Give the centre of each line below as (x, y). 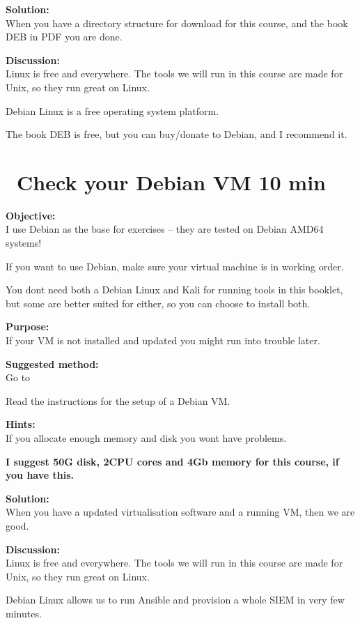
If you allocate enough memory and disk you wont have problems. (146, 438)
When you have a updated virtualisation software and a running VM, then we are (180, 512)
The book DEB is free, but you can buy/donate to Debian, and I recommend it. (177, 134)
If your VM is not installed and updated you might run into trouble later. (163, 340)
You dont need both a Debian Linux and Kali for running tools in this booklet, (174, 290)
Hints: (21, 424)
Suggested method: (52, 363)
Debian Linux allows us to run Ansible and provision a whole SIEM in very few (175, 600)
